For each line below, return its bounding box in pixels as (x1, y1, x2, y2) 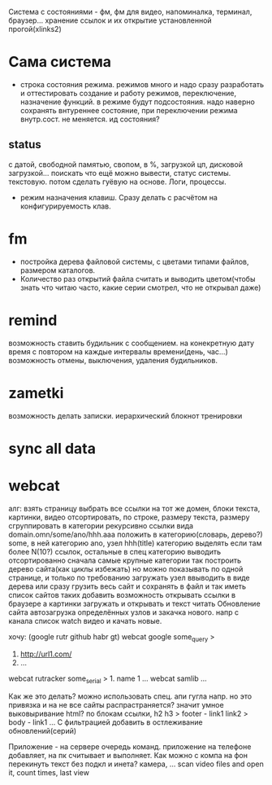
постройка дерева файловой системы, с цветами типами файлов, (19, 257, 249, 266)
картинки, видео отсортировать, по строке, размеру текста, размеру (8, 512, 250, 522)
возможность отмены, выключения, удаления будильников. (8, 355, 218, 365)
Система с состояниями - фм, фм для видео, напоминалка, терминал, (8, 7, 253, 16)
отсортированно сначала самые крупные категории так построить (8, 555, 242, 565)
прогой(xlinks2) (8, 24, 63, 33)
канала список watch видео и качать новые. (8, 616, 162, 625)
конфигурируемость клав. (19, 201, 111, 211)
